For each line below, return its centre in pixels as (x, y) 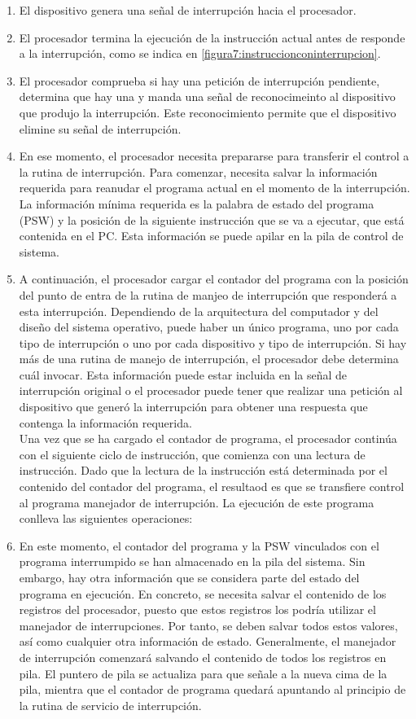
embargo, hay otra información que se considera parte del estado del (189, 577)
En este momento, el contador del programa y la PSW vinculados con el (199, 545)
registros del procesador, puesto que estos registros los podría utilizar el (197, 609)
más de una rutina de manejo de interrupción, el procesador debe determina (209, 359)
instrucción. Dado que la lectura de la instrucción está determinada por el (203, 470)
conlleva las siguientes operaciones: (106, 518)
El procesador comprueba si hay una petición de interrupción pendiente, (199, 80)
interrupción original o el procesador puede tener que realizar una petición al (211, 390)
